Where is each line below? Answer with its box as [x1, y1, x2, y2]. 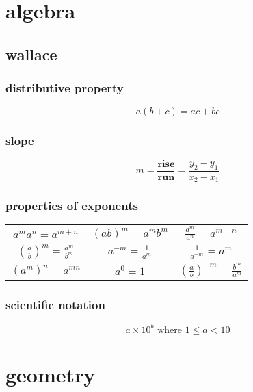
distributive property [5, 79, 124, 96]
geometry [5, 360, 96, 388]
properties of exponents [5, 197, 138, 214]
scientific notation [5, 296, 105, 313]
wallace [5, 43, 57, 64]
